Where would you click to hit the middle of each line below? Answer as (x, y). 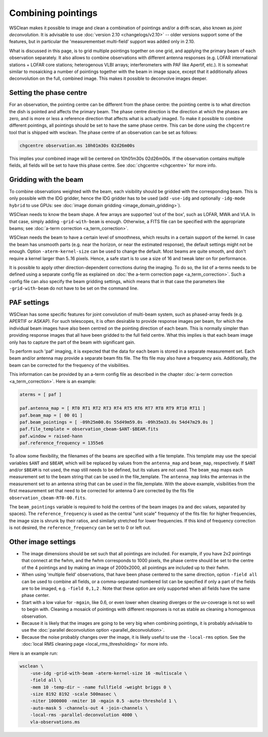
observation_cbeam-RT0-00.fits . (48, 498)
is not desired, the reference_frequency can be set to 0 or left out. (80, 528)
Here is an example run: (33, 653)
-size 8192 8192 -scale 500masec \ (73, 694)
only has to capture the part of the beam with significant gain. (72, 342)
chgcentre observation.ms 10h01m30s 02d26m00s (77, 146)
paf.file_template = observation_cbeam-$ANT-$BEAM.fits (89, 429)
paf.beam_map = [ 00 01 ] (51, 415)
